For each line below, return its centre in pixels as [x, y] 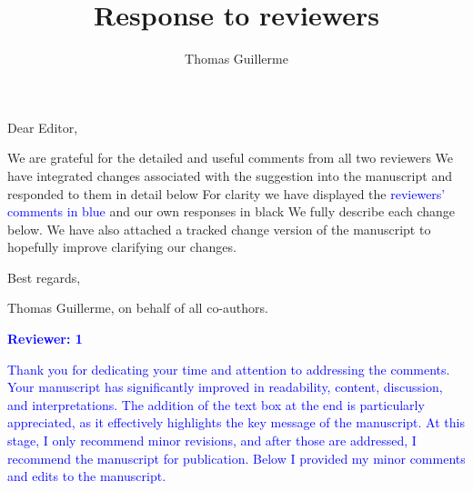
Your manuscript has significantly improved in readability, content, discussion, [225, 387]
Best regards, [44, 277]
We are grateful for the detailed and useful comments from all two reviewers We [231, 158]
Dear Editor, [43, 127]
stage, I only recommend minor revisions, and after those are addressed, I [212, 441]
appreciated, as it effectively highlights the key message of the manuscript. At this [236, 422]
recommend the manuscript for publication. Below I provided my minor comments [236, 458]
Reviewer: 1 [45, 339]
